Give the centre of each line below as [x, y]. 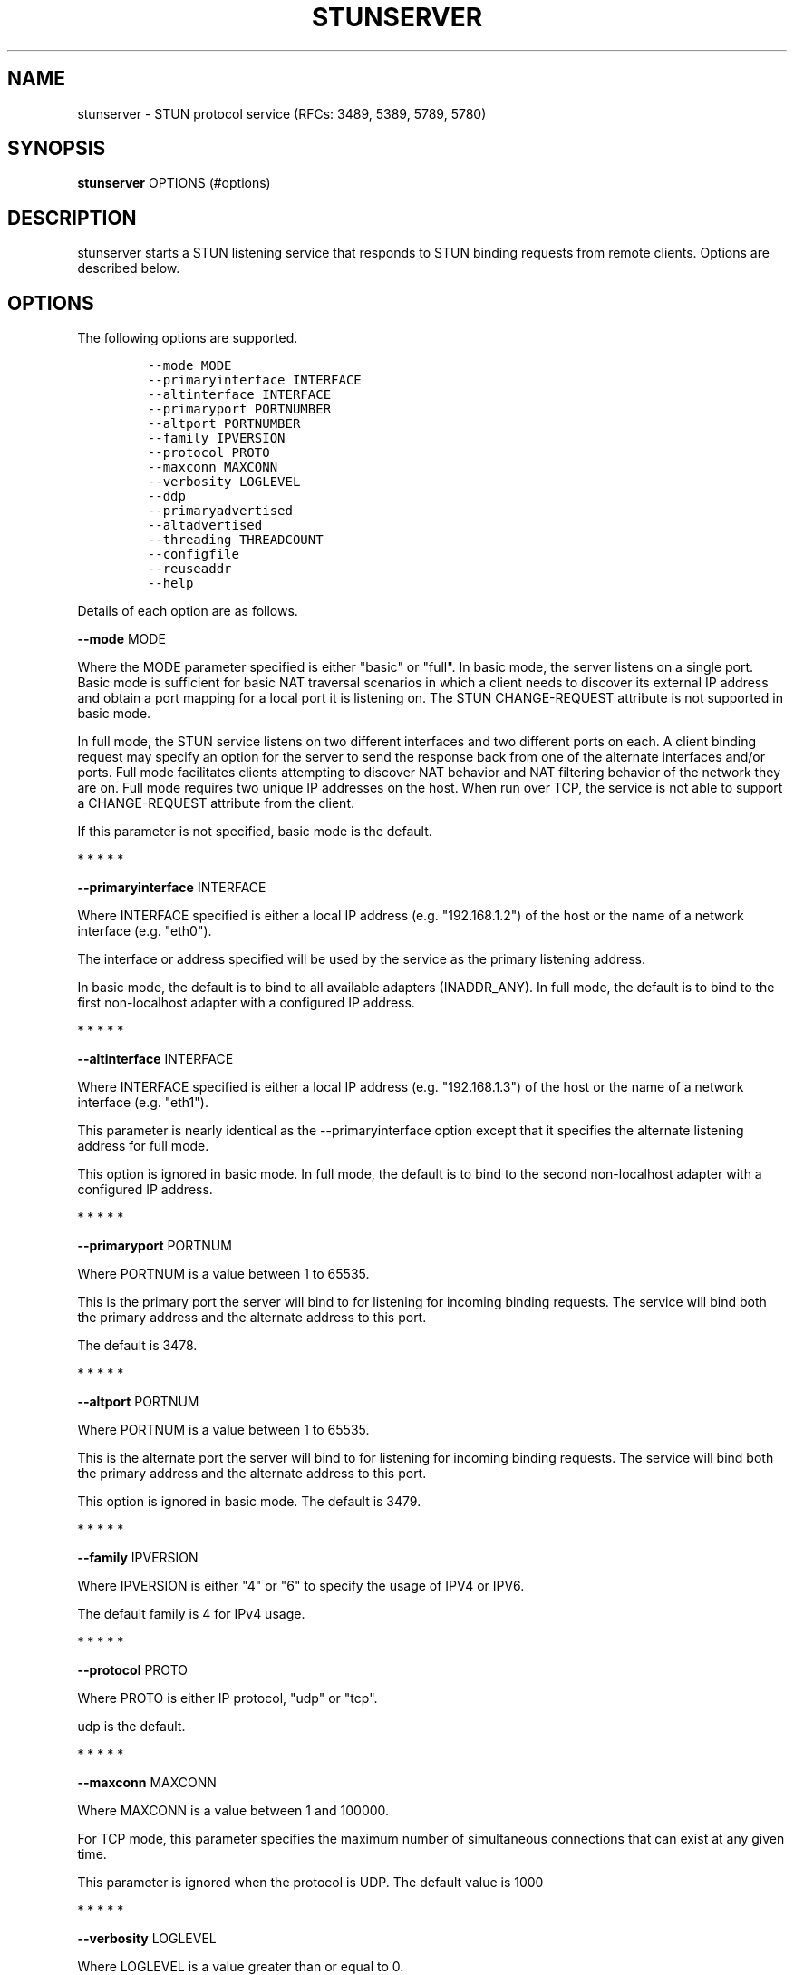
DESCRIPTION [72, 218]
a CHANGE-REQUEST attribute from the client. [216, 803]
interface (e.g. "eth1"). [143, 1103]
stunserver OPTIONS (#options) [174, 183]
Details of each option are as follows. [188, 611]
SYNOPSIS [57, 149]
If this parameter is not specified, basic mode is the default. [255, 832]
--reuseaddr [189, 569]
